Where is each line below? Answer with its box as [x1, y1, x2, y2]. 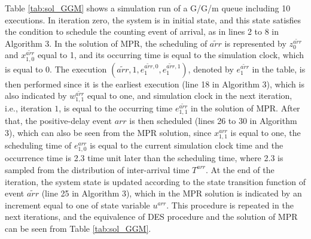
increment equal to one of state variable [5, 198, 150, 211]
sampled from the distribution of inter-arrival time [5, 163, 190, 176]
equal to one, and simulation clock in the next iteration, [87, 89, 292, 102]
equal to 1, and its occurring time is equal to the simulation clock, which [37, 49, 304, 61]
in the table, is [252, 62, 306, 75]
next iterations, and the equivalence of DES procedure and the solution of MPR [5, 210, 298, 223]
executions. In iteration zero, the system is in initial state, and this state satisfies [5, 13, 301, 26]
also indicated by [5, 89, 67, 102]
